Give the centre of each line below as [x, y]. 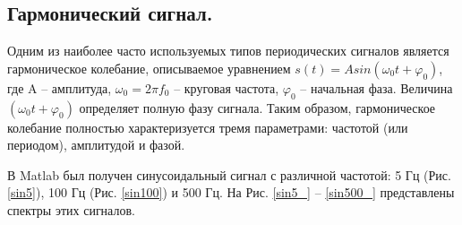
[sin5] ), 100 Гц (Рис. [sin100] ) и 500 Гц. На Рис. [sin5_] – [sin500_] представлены [231, 192]
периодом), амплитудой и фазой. [96, 145]
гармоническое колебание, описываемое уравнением [149, 68]
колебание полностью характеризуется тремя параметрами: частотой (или [208, 127]
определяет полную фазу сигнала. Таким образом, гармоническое [257, 107]
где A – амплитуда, [60, 87]
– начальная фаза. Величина [376, 87]
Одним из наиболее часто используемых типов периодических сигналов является [228, 51]
